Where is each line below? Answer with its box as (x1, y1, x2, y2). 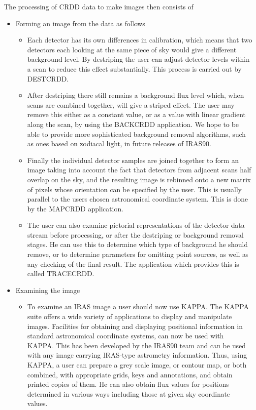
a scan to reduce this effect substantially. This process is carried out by (27, 63, 242, 74)
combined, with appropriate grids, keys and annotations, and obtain (27, 369, 233, 379)
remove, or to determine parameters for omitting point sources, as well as (27, 249, 249, 259)
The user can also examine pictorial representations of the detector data (27, 220, 245, 230)
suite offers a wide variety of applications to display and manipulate (27, 311, 232, 322)
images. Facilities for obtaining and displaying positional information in (27, 321, 243, 331)
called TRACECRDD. (27, 268, 95, 279)
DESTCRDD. (27, 73, 69, 83)
